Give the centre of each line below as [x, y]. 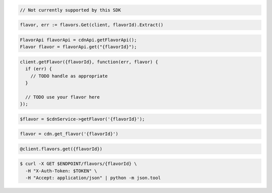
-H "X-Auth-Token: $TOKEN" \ [61, 171]
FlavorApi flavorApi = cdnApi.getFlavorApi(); [78, 40]
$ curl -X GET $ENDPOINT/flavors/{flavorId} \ [78, 164]
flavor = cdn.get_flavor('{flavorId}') [69, 134]
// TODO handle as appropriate [69, 76]
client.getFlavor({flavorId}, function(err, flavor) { [89, 62]
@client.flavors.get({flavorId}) [61, 149]
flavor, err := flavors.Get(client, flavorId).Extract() [92, 25]
